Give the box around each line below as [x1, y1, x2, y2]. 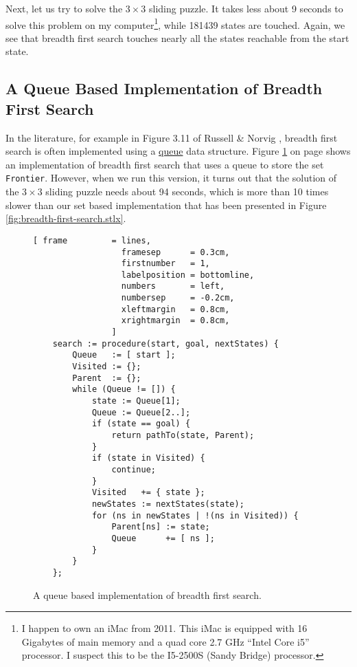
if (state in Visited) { [91, 453, 205, 463]
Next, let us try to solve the [5, 1, 123, 15]
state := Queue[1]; [91, 396, 181, 406]
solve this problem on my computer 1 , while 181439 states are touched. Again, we [5, 15, 345, 32]
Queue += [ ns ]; [111, 533, 215, 543]
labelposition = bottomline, [121, 270, 255, 280]
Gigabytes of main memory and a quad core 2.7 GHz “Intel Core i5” [21, 634, 310, 648]
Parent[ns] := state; [111, 522, 210, 532]
